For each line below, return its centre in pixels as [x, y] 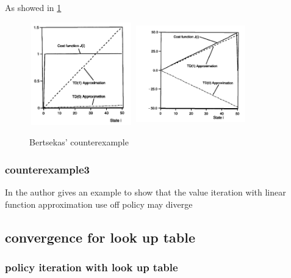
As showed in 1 [33, 7]
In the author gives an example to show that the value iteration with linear [145, 192]
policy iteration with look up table [92, 267]
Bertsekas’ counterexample [79, 142]
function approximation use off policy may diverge [99, 204]
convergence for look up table [100, 237]
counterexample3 [47, 169]
